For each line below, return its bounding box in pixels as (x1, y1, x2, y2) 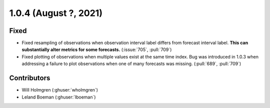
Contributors (9, 74, 50, 82)
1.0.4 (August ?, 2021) (9, 7, 102, 18)
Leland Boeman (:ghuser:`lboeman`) (21, 94, 96, 100)
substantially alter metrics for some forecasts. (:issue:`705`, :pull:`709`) (21, 46, 172, 52)
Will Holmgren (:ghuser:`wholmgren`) (21, 87, 98, 93)
